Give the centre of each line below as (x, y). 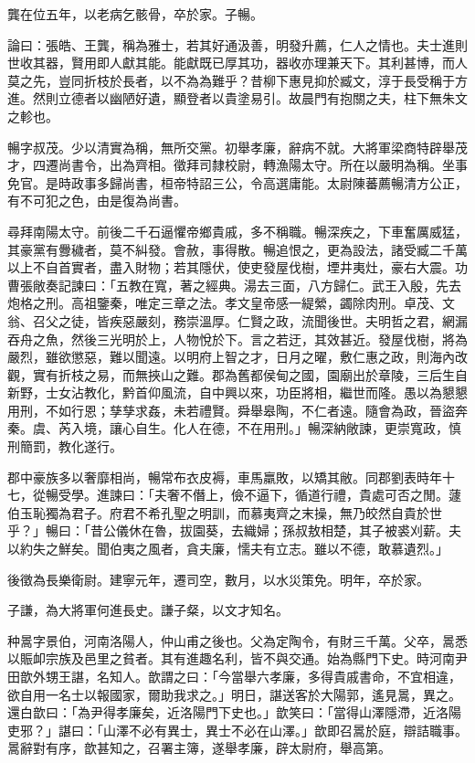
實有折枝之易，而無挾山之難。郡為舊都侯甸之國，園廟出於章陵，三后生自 (250, 374)
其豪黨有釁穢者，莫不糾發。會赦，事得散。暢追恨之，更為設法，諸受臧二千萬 (237, 249)
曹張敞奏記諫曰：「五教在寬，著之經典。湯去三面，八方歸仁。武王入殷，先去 (234, 285)
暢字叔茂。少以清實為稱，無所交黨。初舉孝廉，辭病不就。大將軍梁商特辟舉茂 (237, 147)
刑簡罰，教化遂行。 (65, 446)
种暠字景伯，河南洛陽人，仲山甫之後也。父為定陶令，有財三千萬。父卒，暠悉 (237, 640)
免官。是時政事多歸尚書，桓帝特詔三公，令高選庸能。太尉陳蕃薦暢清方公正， (237, 182)
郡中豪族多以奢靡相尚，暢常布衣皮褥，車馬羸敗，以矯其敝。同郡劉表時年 (225, 477)
